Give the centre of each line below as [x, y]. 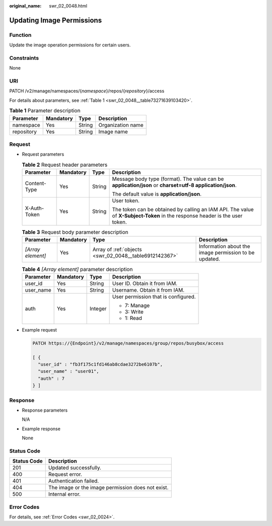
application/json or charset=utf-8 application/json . [174, 185]
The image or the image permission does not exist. [108, 488]
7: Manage [137, 305]
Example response [41, 429]
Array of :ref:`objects [117, 249]
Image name [113, 131]
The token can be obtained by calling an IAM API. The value [183, 210]
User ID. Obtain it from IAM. [145, 283]
